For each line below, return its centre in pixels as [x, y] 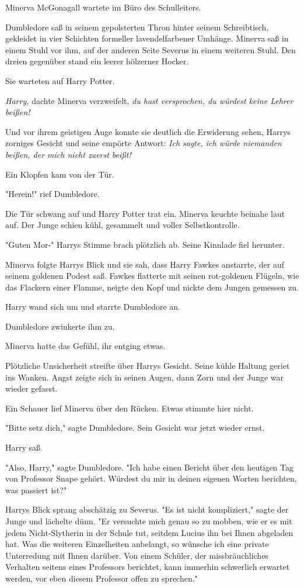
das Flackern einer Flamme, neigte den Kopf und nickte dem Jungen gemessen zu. [152, 287]
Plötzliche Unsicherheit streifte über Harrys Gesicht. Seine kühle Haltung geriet [148, 366]
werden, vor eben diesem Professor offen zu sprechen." [102, 578]
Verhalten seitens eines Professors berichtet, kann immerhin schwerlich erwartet [148, 567]
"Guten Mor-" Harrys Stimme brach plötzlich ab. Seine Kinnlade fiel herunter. [145, 244]
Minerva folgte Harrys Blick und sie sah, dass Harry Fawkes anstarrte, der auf [145, 264]
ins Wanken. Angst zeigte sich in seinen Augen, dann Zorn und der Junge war [145, 377]
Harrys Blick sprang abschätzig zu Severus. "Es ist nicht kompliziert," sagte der [147, 509]
